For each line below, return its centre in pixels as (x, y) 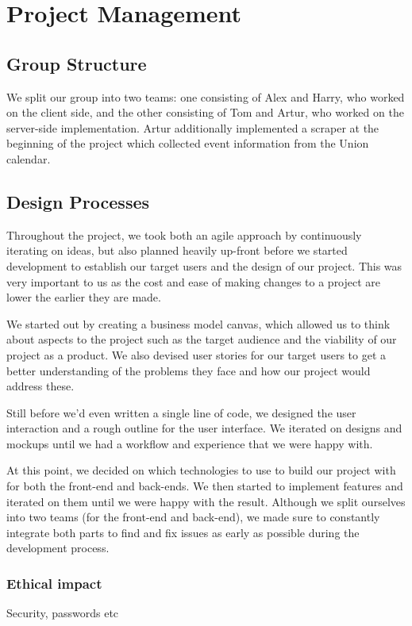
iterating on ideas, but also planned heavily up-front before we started (177, 250)
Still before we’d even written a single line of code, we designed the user (181, 412)
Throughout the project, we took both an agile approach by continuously (184, 234)
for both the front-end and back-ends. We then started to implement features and (205, 486)
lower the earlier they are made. (84, 297)
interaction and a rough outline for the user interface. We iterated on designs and (204, 428)
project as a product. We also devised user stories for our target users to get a (196, 354)
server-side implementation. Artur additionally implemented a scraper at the (193, 127)
